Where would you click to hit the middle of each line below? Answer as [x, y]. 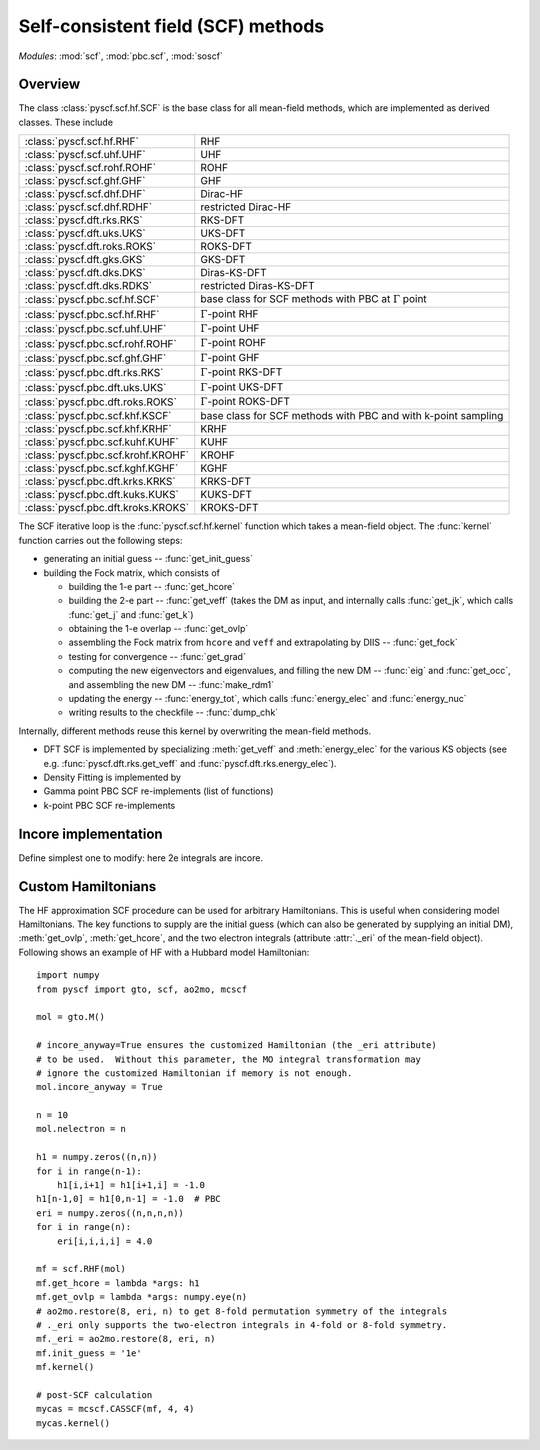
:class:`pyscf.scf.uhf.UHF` [85, 155]
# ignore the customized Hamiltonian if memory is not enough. [194, 1073]
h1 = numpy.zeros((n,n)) [97, 1157]
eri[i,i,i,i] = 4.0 [104, 1241]
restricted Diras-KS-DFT [257, 286]
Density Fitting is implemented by [112, 777]
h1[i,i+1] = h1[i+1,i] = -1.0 [130, 1185]
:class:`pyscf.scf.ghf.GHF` [85, 181]
